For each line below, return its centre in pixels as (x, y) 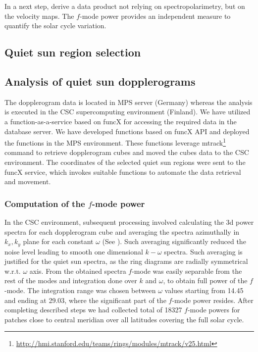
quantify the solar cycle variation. (55, 25)
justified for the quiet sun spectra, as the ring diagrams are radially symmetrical (126, 261)
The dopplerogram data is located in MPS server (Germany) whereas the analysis (129, 102)
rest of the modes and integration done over (71, 280)
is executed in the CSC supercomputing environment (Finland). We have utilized (128, 112)
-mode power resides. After (213, 300)
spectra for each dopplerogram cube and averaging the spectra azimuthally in (122, 231)
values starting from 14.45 (204, 290)
